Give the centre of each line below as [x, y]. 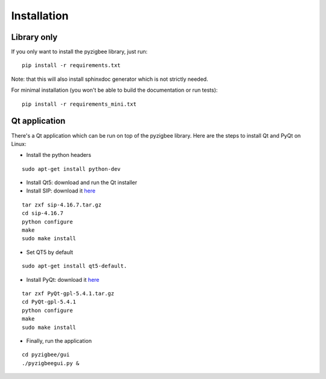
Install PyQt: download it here [63, 279]
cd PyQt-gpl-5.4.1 [49, 302]
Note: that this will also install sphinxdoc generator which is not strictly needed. [110, 79]
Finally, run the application [59, 340]
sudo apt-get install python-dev [71, 169]
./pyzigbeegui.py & [51, 363]
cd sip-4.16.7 [43, 213]
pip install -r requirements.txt [71, 65]
